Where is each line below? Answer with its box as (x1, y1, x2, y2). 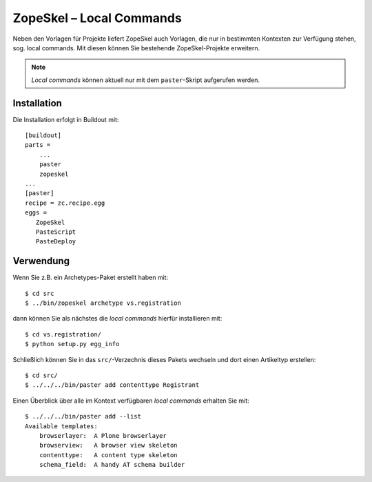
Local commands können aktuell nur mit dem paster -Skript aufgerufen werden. (31, 76, 260, 84)
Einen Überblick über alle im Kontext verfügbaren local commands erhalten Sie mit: (12, 396, 249, 405)
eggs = (25, 209, 48, 217)
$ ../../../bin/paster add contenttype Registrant (25, 381, 200, 389)
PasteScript (35, 228, 76, 236)
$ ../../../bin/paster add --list (25, 412, 141, 421)
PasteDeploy (35, 238, 76, 245)
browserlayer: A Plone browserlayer (39, 432, 167, 439)
